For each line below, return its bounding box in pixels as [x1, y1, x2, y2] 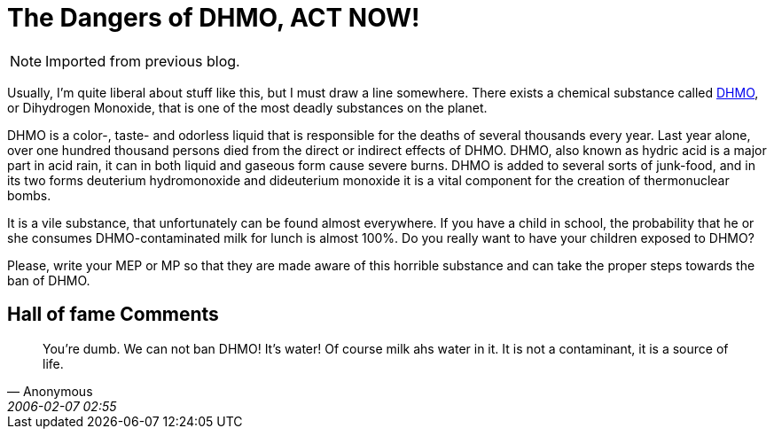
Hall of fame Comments [7, 303, 219, 326]
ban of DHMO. [7, 272, 90, 288]
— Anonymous [7, 383, 93, 399]
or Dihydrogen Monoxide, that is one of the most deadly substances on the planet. [7, 99, 488, 115]
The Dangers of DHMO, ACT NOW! [7, 3, 420, 33]
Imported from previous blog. [45, 51, 240, 70]
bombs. [7, 187, 51, 203]
